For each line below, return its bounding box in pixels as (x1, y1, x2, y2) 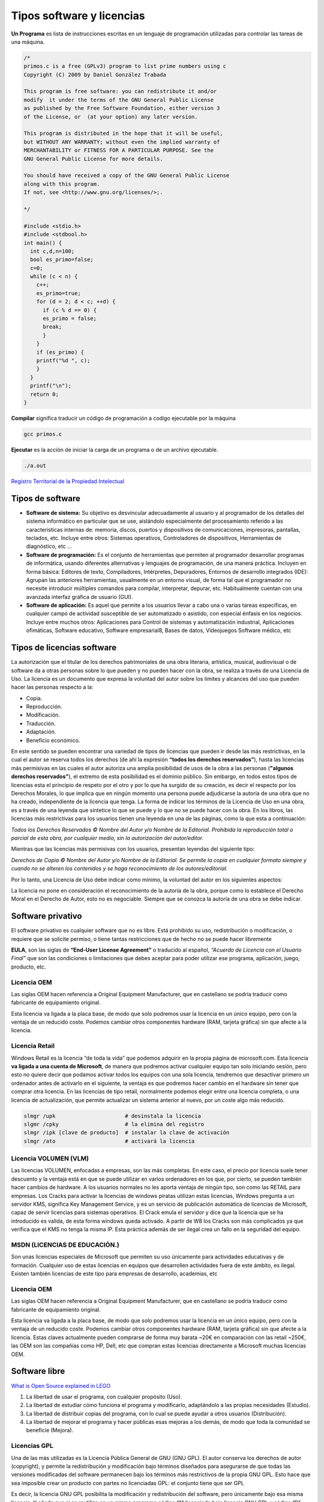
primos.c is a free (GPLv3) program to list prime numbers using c (23, 63, 227, 70)
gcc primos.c (23, 430, 62, 437)
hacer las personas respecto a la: (11, 684, 94, 691)
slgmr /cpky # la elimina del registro (23, 1120, 205, 1128)
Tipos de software (11, 493, 81, 503)
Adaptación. (26, 728, 56, 735)
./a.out (23, 462, 46, 469)
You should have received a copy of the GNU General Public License (23, 172, 230, 179)
